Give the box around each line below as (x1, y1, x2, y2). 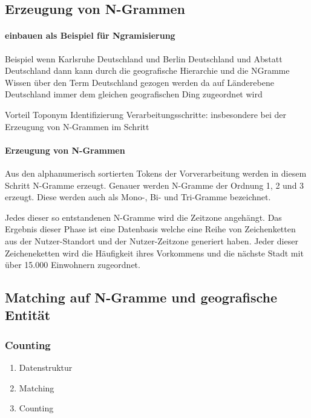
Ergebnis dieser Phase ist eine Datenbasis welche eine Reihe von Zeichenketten (5, 223, 296, 235)
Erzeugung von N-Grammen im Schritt (5, 120, 149, 132)
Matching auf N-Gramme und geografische (5, 288, 278, 307)
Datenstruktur (19, 361, 73, 374)
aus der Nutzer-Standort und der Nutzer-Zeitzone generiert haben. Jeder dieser (5, 234, 298, 247)
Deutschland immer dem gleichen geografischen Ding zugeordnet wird (5, 88, 263, 100)
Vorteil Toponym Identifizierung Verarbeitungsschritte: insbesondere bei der (5, 108, 286, 120)
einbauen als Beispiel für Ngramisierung (5, 29, 175, 42)
